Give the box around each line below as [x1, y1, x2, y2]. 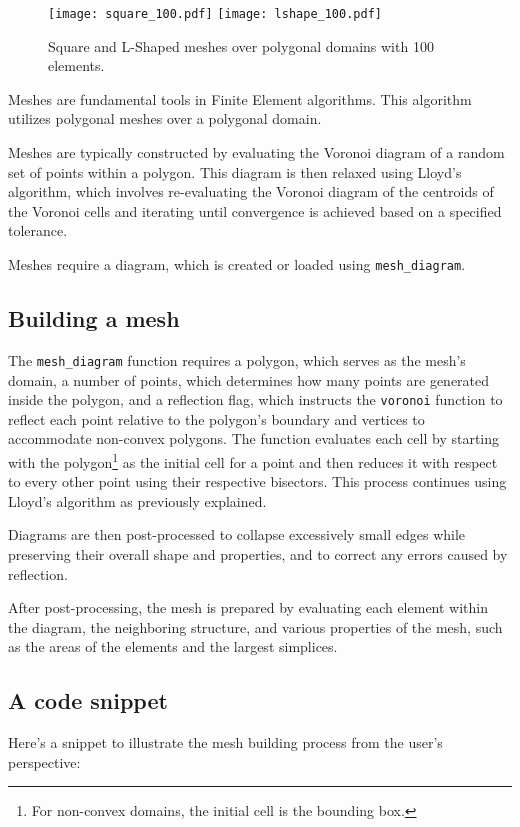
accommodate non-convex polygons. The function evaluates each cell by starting [8, 428, 500, 449]
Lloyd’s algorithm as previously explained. [8, 490, 267, 511]
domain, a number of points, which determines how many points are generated [8, 369, 490, 390]
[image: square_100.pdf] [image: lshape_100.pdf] [48, 7, 382, 21]
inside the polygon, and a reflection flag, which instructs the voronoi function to [8, 389, 503, 410]
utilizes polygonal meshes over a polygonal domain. [8, 108, 322, 129]
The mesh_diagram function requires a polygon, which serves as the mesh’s [8, 349, 466, 370]
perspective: [8, 751, 81, 772]
